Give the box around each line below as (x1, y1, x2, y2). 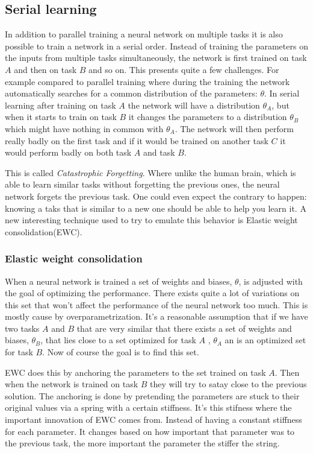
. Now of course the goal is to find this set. (42, 346, 199, 358)
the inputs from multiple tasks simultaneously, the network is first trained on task (5, 51, 307, 64)
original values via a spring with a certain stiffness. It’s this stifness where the (5, 401, 292, 414)
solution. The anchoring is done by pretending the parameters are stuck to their (5, 389, 300, 402)
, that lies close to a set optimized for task (40, 334, 196, 346)
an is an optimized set (225, 334, 306, 346)
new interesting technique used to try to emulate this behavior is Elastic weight (5, 214, 298, 226)
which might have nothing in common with (5, 122, 164, 135)
